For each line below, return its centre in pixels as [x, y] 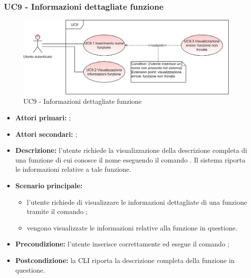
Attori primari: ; [43, 118]
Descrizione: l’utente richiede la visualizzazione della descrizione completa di [131, 150]
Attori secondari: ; [46, 134]
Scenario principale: [49, 185]
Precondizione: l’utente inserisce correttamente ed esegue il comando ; [122, 244]
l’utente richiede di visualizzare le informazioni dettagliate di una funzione [137, 202]
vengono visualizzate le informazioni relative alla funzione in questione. [132, 227]
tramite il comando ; [57, 211]
